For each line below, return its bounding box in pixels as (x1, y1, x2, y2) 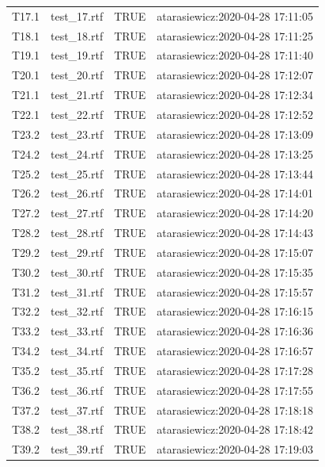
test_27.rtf (51, 205, 104, 221)
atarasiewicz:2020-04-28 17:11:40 (157, 47, 313, 63)
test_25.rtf (51, 165, 104, 182)
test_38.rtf (51, 421, 104, 438)
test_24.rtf (51, 145, 104, 162)
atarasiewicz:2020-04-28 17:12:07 (157, 67, 313, 83)
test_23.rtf (51, 125, 104, 142)
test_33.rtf (51, 323, 104, 339)
